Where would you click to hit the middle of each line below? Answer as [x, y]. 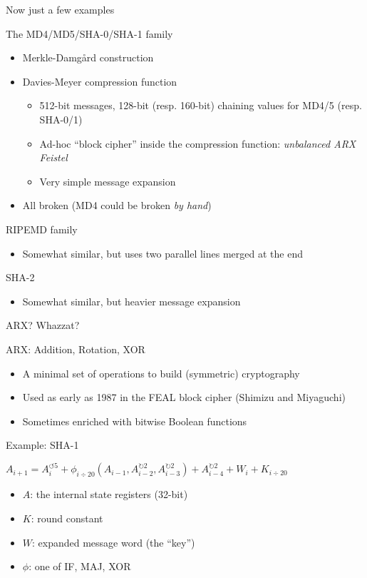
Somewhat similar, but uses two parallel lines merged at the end [162, 253]
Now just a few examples [60, 9]
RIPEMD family [42, 229]
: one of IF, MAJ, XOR [80, 566]
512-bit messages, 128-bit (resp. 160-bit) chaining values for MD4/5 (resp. [201, 105]
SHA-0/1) [61, 119]
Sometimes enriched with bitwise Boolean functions [135, 421]
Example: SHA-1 [42, 445]
